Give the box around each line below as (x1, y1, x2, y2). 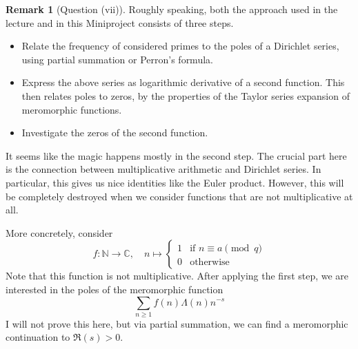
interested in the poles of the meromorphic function (6, 282, 223, 296)
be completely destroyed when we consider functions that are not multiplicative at (6, 189, 353, 203)
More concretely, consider (6, 225, 113, 240)
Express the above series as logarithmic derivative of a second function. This (21, 75, 345, 89)
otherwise (190, 257, 230, 268)
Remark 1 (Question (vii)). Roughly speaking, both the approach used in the (6, 2, 338, 16)
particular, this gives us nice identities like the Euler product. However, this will (6, 175, 344, 189)
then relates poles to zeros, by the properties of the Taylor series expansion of (21, 88, 350, 103)
